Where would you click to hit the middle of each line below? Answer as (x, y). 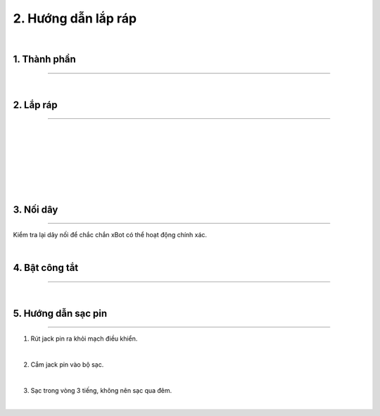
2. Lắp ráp (35, 105)
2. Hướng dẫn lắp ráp (75, 18)
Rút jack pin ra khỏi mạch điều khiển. (84, 339)
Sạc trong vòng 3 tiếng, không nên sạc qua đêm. (101, 390)
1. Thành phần (45, 59)
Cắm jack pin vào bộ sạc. (67, 365)
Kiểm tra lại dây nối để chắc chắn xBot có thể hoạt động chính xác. (110, 235)
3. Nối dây (36, 209)
